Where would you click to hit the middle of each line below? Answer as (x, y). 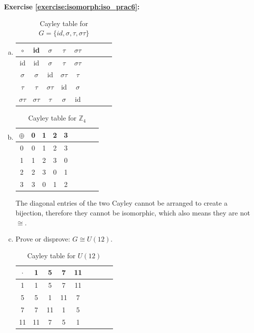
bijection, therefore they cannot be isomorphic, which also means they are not (133, 212)
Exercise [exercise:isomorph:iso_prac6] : (72, 6)
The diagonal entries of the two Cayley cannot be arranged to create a (121, 203)
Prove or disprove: (43, 239)
